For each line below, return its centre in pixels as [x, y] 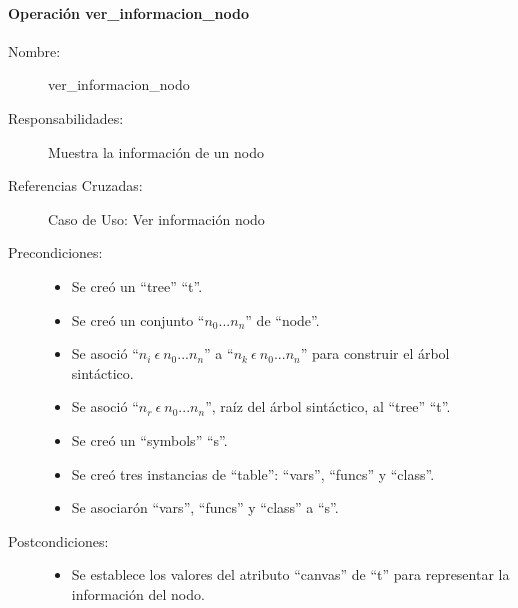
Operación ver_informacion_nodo [129, 12]
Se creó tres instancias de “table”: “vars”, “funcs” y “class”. [253, 473]
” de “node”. [282, 319]
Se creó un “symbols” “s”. [149, 439]
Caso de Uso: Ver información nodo [156, 218]
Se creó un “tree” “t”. [137, 285]
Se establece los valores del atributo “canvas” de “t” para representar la [290, 574]
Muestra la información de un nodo [156, 151]
